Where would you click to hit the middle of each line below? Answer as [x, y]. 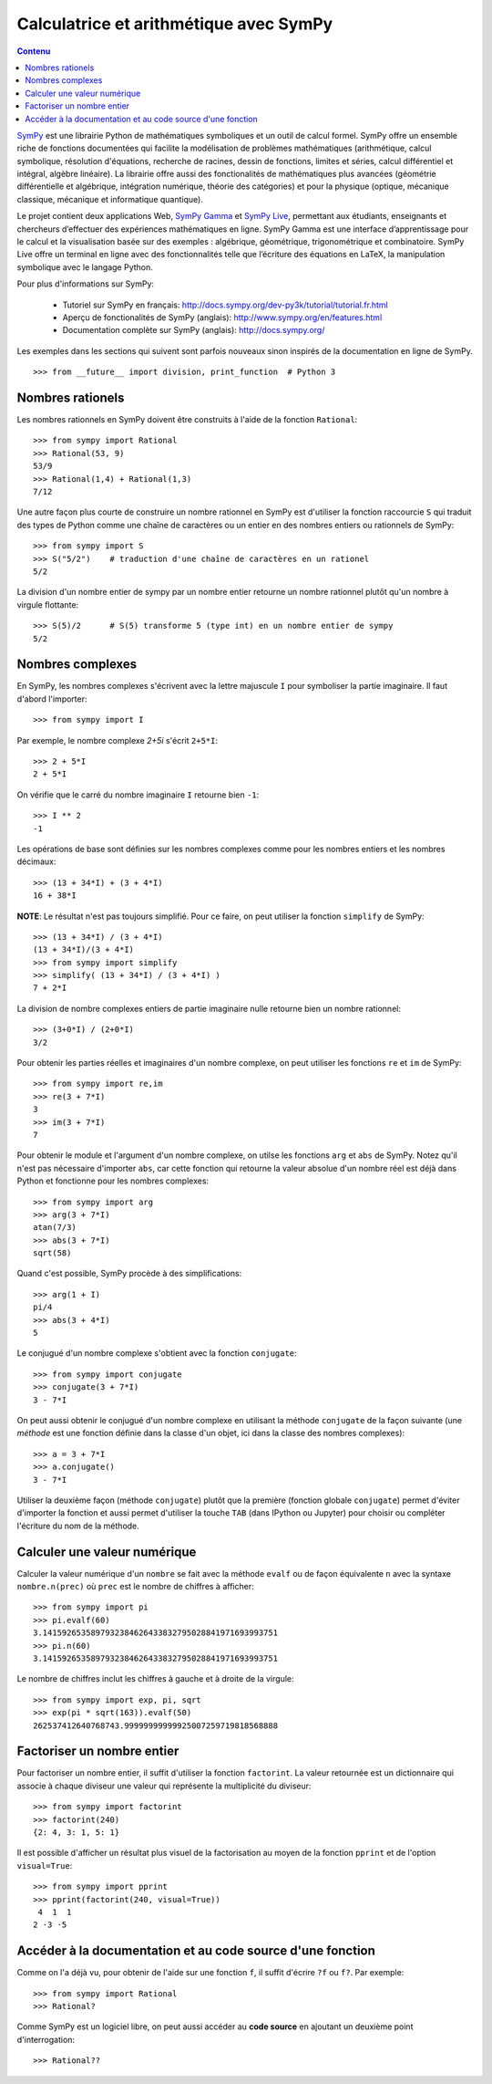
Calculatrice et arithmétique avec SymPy [175, 24]
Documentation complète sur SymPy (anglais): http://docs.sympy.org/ [194, 330]
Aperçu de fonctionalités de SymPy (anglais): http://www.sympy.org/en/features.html [222, 317]
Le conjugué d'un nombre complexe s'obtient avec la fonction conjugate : [157, 1353]
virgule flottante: [48, 604]
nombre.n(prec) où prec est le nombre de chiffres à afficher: [135, 1587]
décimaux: [36, 861]
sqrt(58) [52, 1253]
